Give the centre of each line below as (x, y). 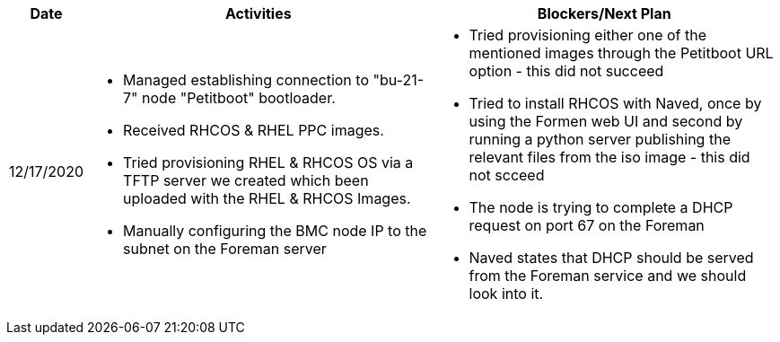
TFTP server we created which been (246, 180)
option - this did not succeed (566, 71)
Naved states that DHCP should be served (611, 258)
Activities (258, 13)
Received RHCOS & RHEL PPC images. (254, 130)
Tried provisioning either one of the (588, 35)
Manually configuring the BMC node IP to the (275, 231)
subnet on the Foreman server (225, 249)
